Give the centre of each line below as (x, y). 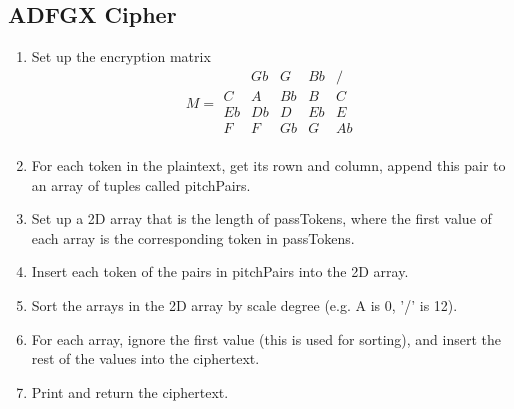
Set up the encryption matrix (121, 56)
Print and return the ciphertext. (130, 391)
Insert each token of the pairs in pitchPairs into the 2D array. (220, 271)
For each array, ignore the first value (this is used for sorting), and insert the (266, 338)
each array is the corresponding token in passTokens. (193, 237)
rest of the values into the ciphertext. (145, 358)
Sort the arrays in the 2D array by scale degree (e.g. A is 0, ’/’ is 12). (244, 304)
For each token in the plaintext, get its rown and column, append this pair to (268, 164)
